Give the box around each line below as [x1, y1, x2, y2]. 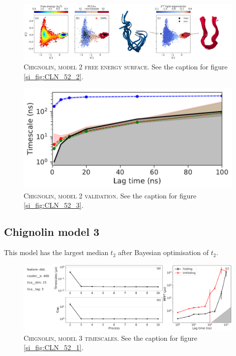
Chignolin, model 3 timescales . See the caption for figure [24, 332, 197, 343]
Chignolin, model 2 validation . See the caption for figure [24, 190, 197, 200]
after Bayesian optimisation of [118, 247, 209, 258]
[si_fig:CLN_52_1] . [24, 342, 84, 353]
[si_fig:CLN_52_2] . [24, 71, 84, 82]
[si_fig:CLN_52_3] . [24, 200, 84, 210]
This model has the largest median [4, 247, 109, 258]
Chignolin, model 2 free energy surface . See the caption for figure [24, 62, 228, 72]
